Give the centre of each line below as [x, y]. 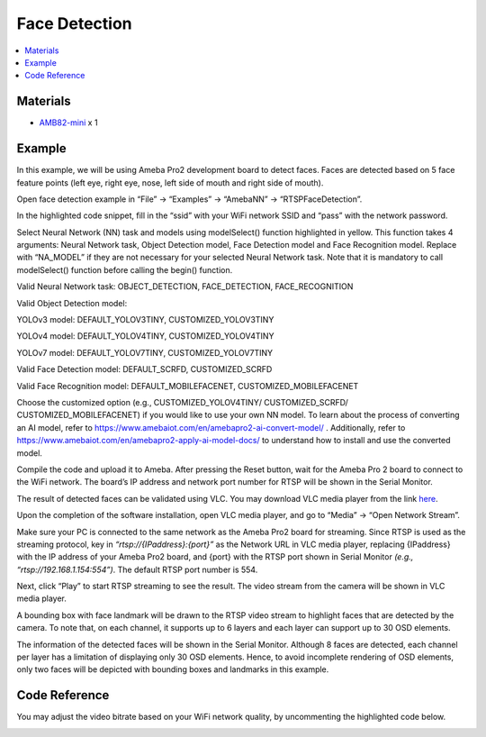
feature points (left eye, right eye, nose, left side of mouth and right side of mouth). [170, 182]
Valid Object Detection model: [72, 303]
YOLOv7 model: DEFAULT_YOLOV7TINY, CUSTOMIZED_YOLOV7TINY [145, 352]
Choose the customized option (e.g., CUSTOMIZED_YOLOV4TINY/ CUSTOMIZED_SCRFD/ [182, 402]
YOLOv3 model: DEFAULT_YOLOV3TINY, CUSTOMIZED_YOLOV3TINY [145, 320]
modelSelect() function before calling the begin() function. [125, 269]
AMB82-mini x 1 [68, 123]
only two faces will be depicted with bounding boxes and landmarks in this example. [173, 669]
